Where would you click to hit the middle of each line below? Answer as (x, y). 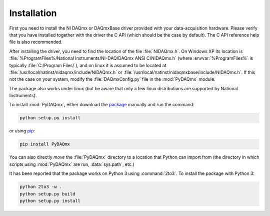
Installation (33, 13)
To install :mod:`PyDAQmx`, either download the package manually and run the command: (102, 105)
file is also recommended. (36, 42)
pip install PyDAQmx (45, 144)
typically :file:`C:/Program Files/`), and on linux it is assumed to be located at (88, 65)
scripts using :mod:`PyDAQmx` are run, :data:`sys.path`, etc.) (72, 164)
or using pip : (22, 131)
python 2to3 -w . (41, 187)
